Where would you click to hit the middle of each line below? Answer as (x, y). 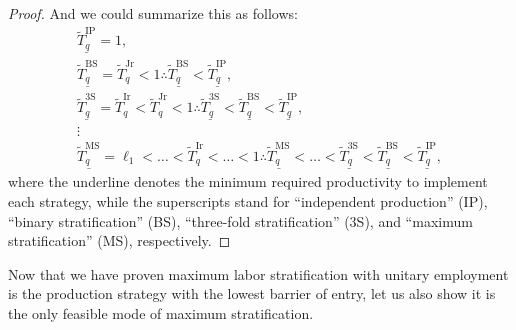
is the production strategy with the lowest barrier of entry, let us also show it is (252, 293)
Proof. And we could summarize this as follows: (153, 13)
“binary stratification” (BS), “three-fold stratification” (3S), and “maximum (240, 220)
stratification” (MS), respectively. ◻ (119, 240)
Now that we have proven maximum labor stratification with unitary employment (258, 273)
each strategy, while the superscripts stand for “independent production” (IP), (248, 200)
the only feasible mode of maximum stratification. (161, 312)
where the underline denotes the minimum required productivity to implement (248, 181)
